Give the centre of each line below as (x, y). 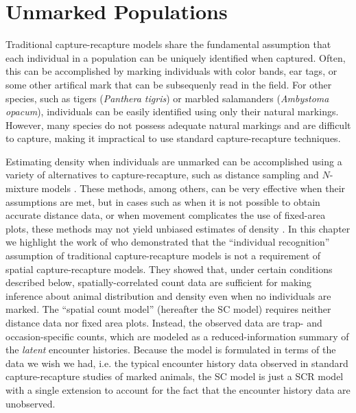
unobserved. (31, 403)
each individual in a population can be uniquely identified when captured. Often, (176, 57)
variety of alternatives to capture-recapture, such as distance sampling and (162, 175)
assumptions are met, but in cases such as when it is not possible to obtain (163, 201)
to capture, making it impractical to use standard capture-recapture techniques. (173, 138)
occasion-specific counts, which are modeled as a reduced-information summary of (177, 336)
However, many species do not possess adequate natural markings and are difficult (178, 125)
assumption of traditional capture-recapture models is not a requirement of (163, 256)
